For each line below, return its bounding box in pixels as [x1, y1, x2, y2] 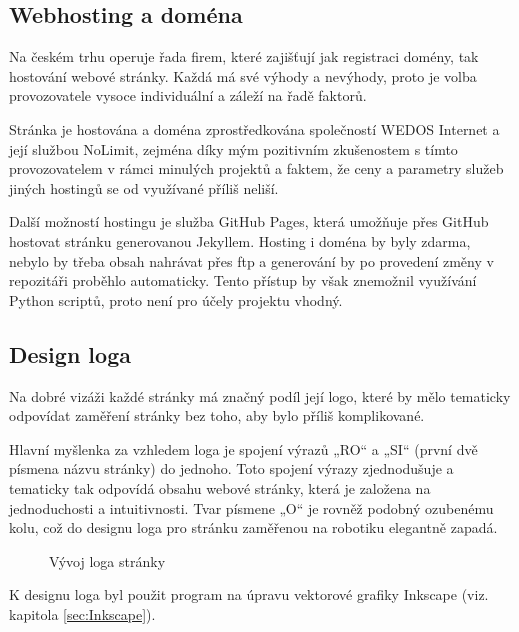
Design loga [9, 338, 131, 369]
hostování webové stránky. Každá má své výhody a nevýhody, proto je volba [9, 65, 477, 86]
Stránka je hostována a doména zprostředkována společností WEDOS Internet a [9, 118, 500, 139]
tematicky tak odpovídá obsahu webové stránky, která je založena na [9, 477, 431, 498]
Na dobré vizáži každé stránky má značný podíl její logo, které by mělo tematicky [9, 385, 511, 406]
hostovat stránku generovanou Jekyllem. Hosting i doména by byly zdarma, [9, 230, 471, 251]
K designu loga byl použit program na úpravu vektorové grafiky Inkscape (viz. [9, 584, 489, 605]
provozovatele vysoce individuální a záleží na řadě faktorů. [9, 85, 367, 106]
